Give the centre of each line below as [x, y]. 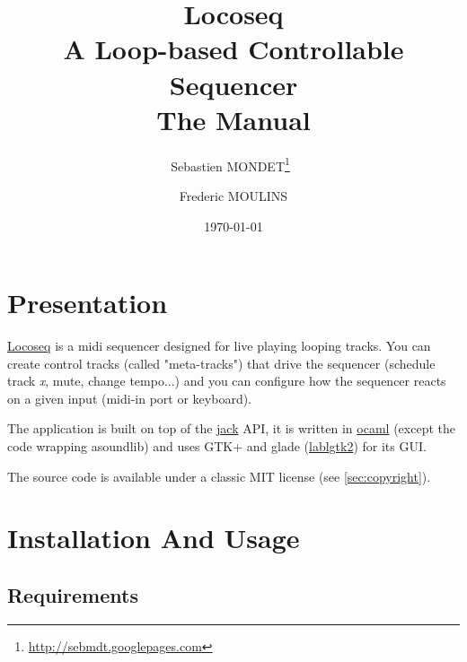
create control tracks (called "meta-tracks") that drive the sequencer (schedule [221, 363]
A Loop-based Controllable [233, 49]
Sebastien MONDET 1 [230, 164]
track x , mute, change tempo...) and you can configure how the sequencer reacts [227, 381]
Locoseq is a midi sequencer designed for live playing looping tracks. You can [219, 346]
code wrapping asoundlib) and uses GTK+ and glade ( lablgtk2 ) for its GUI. [217, 446]
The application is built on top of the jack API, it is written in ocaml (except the [231, 428]
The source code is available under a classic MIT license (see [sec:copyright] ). [219, 476]
